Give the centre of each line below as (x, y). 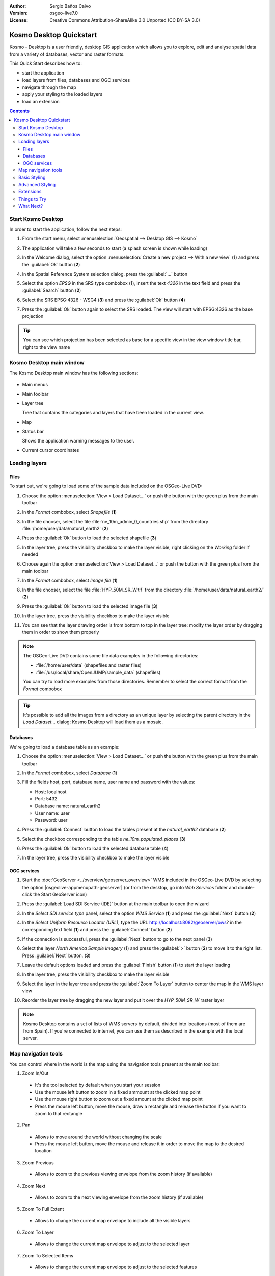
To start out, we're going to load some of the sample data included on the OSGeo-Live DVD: (106, 486)
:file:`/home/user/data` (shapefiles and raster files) (89, 665)
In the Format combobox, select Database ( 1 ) (70, 773)
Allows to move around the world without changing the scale (99, 1137)
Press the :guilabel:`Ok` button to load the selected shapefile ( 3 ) (89, 538)
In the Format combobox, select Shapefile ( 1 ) (70, 512)
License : (19, 20)
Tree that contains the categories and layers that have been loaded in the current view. (113, 412)
